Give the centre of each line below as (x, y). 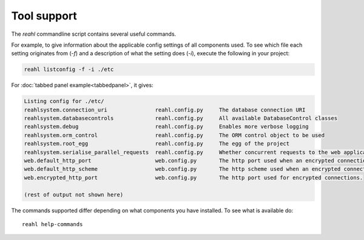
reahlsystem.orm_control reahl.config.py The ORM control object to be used (174, 135)
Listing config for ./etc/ (64, 101)
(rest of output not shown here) (74, 195)
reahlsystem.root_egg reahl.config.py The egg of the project (157, 144)
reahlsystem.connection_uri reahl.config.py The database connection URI (165, 110)
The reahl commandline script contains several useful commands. (94, 34)
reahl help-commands (52, 224)
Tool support (44, 16)
